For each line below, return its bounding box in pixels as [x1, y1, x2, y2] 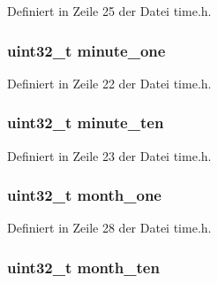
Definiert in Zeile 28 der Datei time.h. [7, 218, 212, 237]
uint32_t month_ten [7, 256, 160, 278]
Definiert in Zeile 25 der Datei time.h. [7, 2, 212, 19]
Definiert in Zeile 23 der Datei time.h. [7, 146, 212, 164]
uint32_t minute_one [7, 39, 166, 61]
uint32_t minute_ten [7, 111, 164, 134]
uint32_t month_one [7, 184, 162, 206]
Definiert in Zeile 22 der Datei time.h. [7, 73, 212, 92]
